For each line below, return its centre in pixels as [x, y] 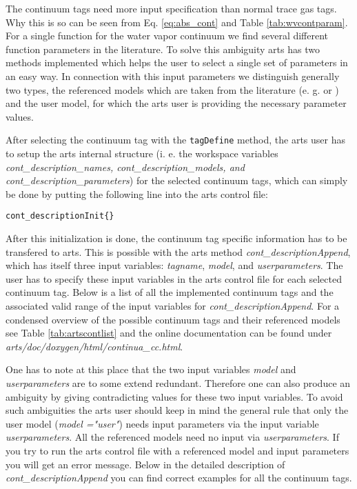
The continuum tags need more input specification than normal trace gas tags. [171, 8]
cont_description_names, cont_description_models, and [125, 167]
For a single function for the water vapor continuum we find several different [167, 36]
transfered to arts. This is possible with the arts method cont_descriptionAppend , [178, 251]
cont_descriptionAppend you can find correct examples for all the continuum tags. [179, 478]
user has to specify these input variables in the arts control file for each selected [174, 278]
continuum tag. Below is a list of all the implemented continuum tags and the [170, 292]
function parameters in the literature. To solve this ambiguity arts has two [163, 49]
